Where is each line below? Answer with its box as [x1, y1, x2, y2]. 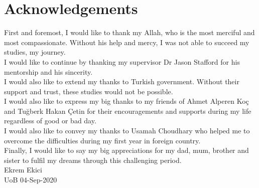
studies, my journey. [4, 47, 66, 57]
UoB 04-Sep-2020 [4, 174, 57, 185]
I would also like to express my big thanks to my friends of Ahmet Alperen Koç [4, 96, 249, 106]
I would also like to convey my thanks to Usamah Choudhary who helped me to [4, 125, 250, 136]
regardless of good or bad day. [4, 115, 96, 126]
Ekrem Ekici [4, 164, 42, 175]
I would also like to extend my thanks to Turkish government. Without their [4, 76, 239, 87]
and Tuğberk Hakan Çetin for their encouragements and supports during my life [4, 105, 251, 116]
